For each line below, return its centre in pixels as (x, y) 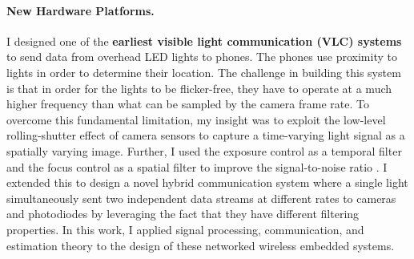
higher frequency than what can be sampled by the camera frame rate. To (188, 104)
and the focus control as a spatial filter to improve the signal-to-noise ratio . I (197, 166)
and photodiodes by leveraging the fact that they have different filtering (183, 214)
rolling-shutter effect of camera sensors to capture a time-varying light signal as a (206, 135)
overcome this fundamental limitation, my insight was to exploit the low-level (196, 119)
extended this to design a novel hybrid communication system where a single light (207, 182)
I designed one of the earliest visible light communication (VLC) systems (204, 40)
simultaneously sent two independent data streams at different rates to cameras (201, 198)
